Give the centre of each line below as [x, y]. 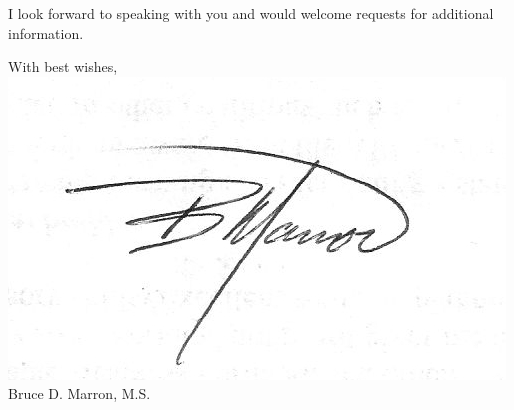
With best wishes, [63, 66]
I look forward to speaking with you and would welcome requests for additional [251, 13]
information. [46, 32]
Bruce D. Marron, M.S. [79, 393]
